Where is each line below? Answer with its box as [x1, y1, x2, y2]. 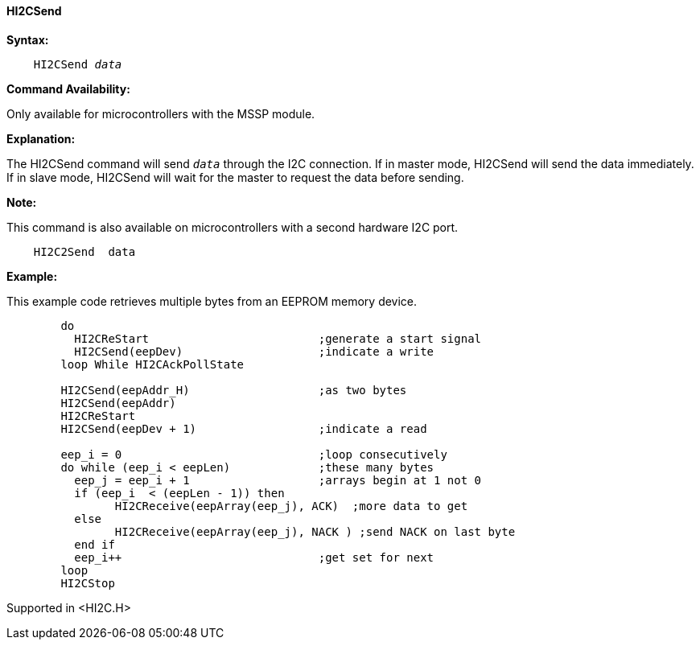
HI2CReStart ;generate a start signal [74, 331, 482, 345]
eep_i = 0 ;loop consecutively [60, 447, 447, 461]
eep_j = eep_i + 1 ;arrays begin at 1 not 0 [74, 473, 482, 487]
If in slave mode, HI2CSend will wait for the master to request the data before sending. [6, 170, 464, 184]
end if [74, 537, 115, 551]
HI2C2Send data [33, 245, 136, 258]
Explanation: [6, 131, 76, 146]
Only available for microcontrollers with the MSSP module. [6, 106, 315, 121]
